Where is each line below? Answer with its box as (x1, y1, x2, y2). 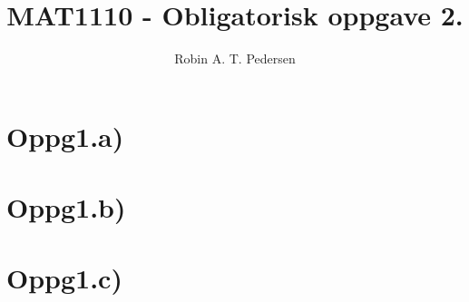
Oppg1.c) (6, 259, 122, 297)
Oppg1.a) (6, 117, 124, 154)
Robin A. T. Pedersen (174, 49, 296, 68)
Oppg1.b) (6, 189, 126, 226)
